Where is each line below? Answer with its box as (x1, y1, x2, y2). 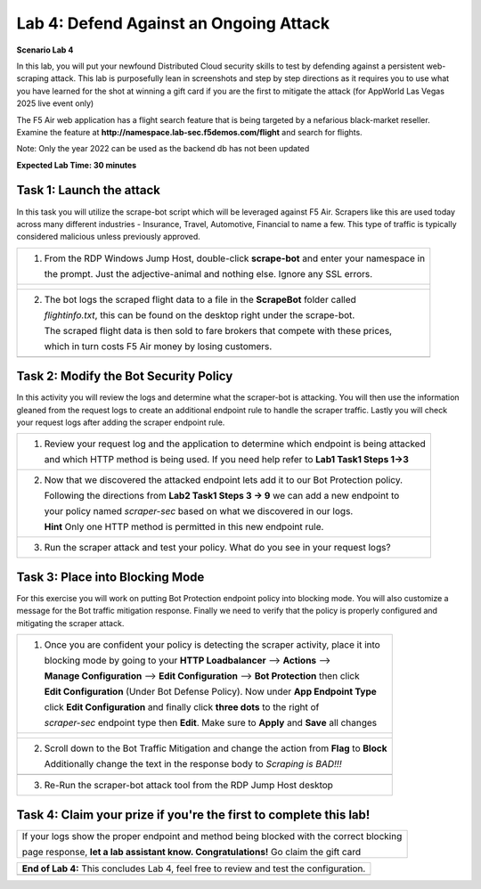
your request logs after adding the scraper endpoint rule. (16, 417, 225, 428)
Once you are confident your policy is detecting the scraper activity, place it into (44, 639, 380, 651)
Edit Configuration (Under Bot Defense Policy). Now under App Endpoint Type (44, 686, 378, 698)
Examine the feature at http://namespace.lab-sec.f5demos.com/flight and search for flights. (16, 126, 363, 137)
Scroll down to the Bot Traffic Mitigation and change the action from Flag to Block (44, 742, 387, 754)
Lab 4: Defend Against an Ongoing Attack (16, 13, 330, 33)
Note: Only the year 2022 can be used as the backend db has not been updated (16, 143, 310, 154)
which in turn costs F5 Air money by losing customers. (44, 339, 273, 352)
